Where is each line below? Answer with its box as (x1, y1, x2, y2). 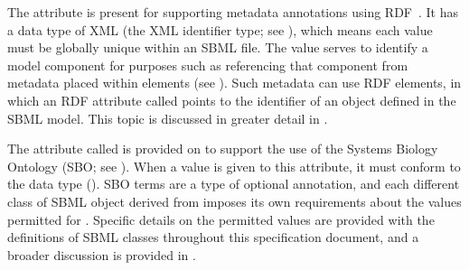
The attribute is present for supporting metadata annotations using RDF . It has (7, 3, 459, 21)
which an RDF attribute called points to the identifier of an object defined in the (7, 90, 456, 109)
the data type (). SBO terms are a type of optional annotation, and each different (7, 174, 460, 193)
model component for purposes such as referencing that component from (7, 55, 408, 74)
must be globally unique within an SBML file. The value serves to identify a (7, 38, 428, 57)
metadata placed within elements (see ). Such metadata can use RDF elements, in (7, 73, 462, 92)
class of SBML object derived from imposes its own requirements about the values (7, 191, 462, 210)
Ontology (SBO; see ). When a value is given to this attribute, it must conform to (7, 156, 461, 175)
